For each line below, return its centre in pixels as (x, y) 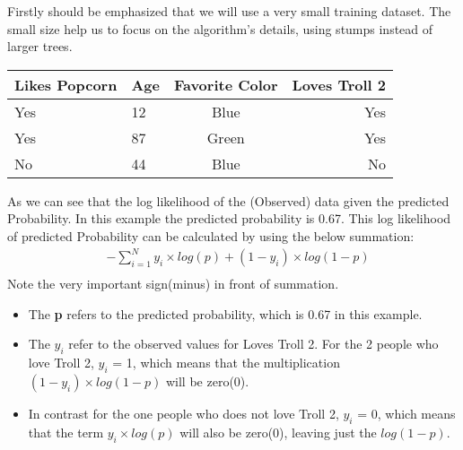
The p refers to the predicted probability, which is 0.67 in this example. (225, 313)
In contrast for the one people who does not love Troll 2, (183, 413)
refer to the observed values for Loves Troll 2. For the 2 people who (253, 344)
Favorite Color (226, 84)
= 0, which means (406, 413)
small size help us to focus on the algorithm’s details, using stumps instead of (220, 28)
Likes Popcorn (66, 84)
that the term (66, 432)
